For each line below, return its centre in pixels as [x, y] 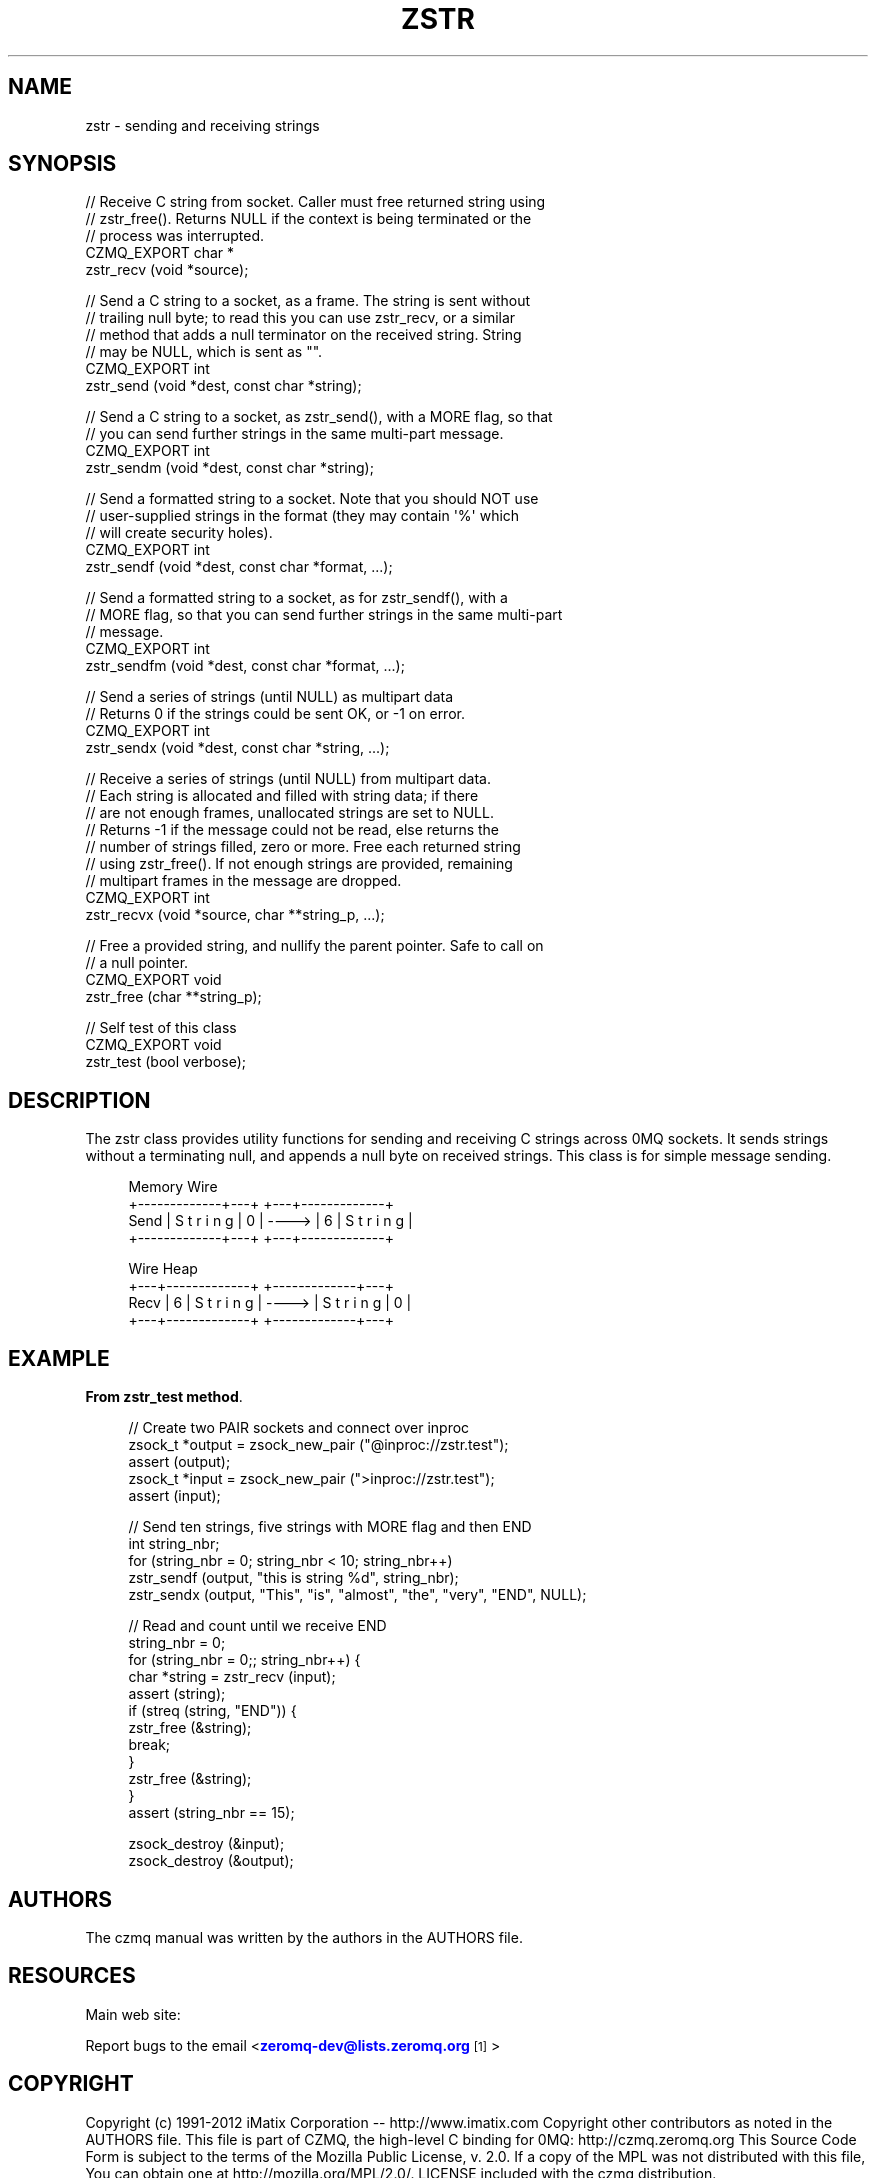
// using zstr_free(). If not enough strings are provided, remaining [299, 864]
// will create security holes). [179, 533]
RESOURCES [72, 1976]
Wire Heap [163, 1269]
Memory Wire [173, 1187]
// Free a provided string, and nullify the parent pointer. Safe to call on [314, 946]
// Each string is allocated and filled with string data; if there [282, 796]
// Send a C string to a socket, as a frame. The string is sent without [307, 301]
